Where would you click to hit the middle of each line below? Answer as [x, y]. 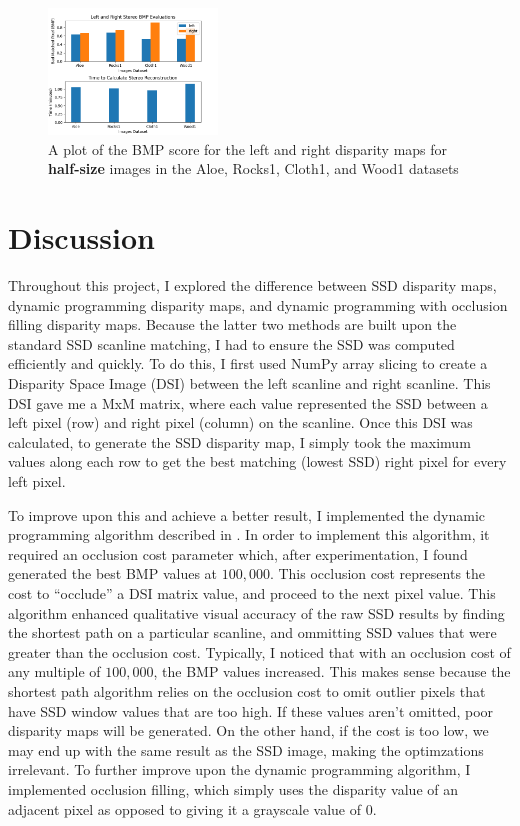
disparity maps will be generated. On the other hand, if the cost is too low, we [248, 730]
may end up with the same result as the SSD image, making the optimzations [246, 749]
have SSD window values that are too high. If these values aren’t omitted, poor [251, 710]
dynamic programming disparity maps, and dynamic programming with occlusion [258, 304]
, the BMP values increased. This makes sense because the [332, 671]
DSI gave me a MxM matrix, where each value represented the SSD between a [248, 402]
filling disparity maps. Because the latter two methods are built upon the [232, 324]
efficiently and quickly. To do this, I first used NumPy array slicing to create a [248, 363]
